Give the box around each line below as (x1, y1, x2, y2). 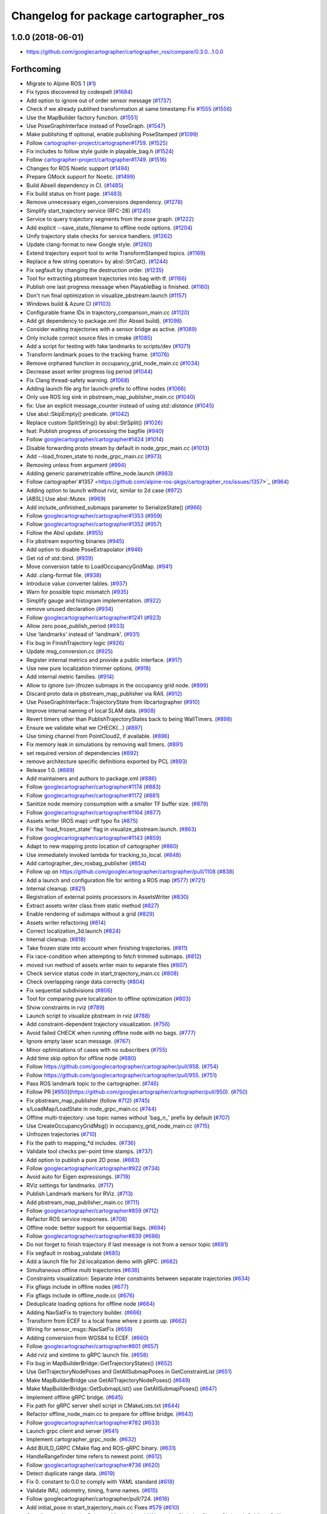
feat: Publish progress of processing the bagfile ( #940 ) (26, 427, 164, 434)
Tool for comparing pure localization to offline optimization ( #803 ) (26, 995, 191, 1002)
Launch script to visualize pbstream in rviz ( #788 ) (26, 1012, 151, 1019)
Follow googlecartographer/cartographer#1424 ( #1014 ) (26, 436, 164, 443)
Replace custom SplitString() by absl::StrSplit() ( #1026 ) (26, 418, 163, 426)
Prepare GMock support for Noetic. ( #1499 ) (26, 173, 136, 180)
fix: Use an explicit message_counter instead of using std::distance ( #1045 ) (26, 402, 214, 409)
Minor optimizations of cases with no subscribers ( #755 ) (26, 1046, 168, 1053)
